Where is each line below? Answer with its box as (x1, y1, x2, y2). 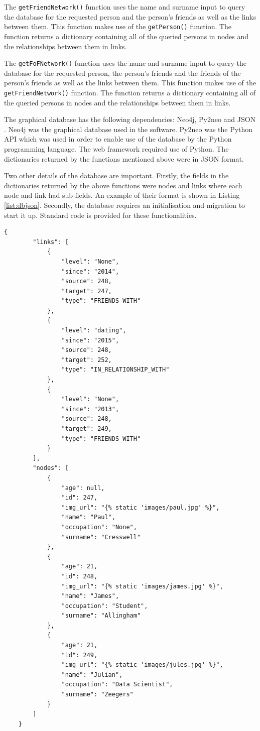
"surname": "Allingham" (61, 612, 141, 620)
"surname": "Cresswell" (61, 533, 141, 541)
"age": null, (61, 484, 105, 492)
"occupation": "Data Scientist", (61, 681, 173, 688)
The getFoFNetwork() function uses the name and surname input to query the (4, 58, 246, 68)
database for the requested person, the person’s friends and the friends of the (4, 67, 241, 78)
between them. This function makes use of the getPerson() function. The (4, 21, 232, 32)
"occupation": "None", (61, 523, 137, 531)
